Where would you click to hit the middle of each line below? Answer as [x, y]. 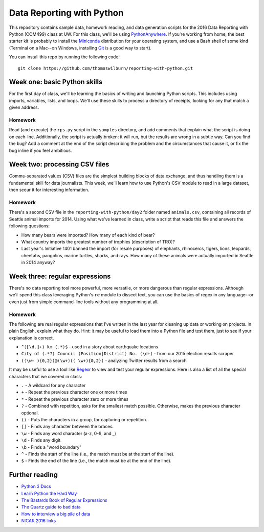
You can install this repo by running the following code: [64, 57]
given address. [24, 107]
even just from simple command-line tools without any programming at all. [84, 302]
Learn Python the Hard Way [49, 493]
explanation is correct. [32, 338]
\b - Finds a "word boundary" [51, 447]
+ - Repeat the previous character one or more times [74, 392]
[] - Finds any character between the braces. [67, 427]
